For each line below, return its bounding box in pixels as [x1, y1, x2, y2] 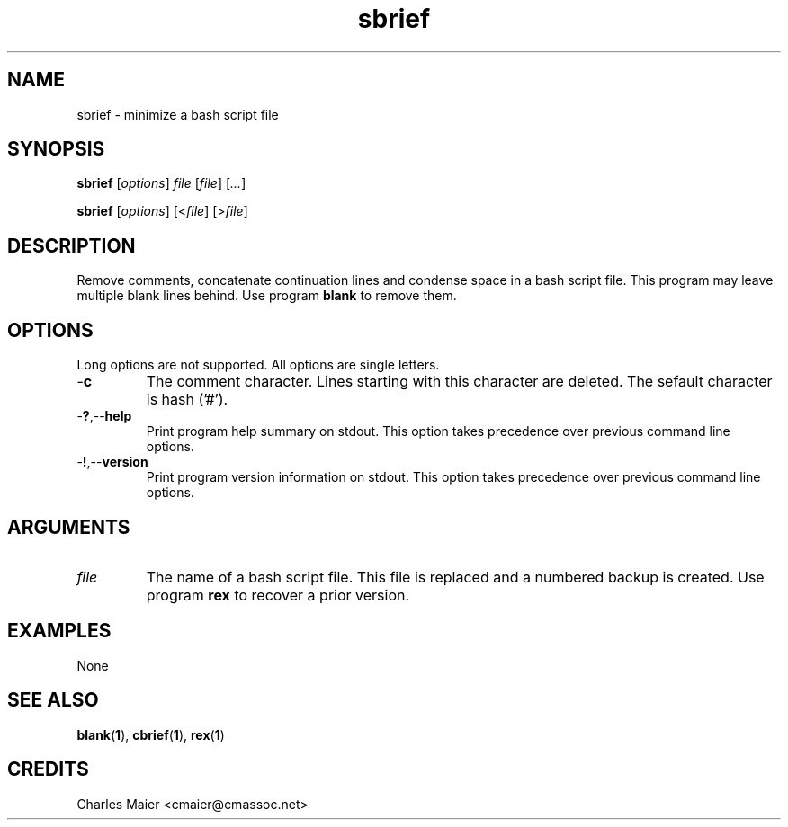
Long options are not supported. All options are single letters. [76, 357, 440, 373]
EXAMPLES [7, 619, 112, 643]
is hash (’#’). [146, 390, 228, 409]
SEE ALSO [7, 689, 99, 712]
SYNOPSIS [7, 138, 105, 161]
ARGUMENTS [7, 515, 130, 538]
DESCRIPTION [7, 234, 136, 257]
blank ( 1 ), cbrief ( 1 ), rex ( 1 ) [76, 726, 225, 743]
